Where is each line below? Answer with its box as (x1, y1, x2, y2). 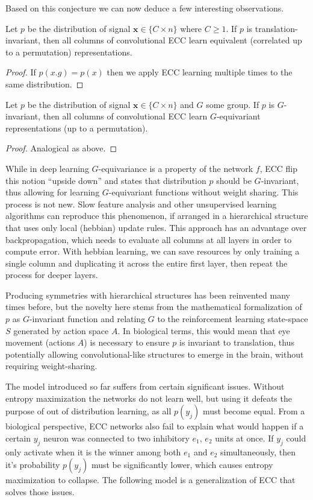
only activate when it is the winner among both (5, 445, 181, 458)
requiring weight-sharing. (5, 359, 98, 372)
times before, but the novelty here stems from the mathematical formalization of (5, 300, 302, 313)
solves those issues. (5, 485, 75, 498)
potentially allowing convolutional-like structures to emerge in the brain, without (5, 347, 304, 360)
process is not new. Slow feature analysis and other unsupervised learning (5, 197, 277, 210)
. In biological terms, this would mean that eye (117, 324, 290, 337)
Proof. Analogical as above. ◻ (5, 142, 117, 154)
